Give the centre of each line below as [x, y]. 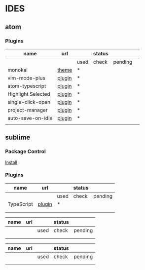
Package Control [25, 152]
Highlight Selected [29, 94]
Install [11, 162]
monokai [18, 70]
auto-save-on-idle [30, 118]
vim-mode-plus [26, 78]
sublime [18, 137]
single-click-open [29, 102]
